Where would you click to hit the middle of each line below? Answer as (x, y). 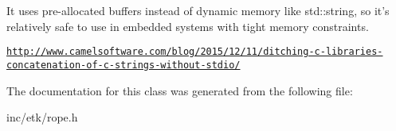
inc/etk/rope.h (42, 117)
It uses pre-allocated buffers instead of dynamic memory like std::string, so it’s (198, 10)
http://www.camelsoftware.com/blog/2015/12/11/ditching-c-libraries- (195, 52)
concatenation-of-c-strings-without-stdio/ (124, 65)
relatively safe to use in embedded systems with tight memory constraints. (188, 26)
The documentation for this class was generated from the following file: (180, 90)
